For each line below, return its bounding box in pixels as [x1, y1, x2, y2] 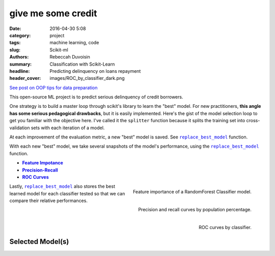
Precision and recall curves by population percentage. [138, 207, 252, 213]
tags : [9, 40, 21, 46]
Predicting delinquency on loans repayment [49, 68, 141, 74]
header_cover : [9, 75, 41, 81]
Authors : [9, 54, 29, 60]
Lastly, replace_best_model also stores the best [9, 183, 116, 189]
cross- [246, 118, 260, 124]
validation [9, 125, 30, 131]
